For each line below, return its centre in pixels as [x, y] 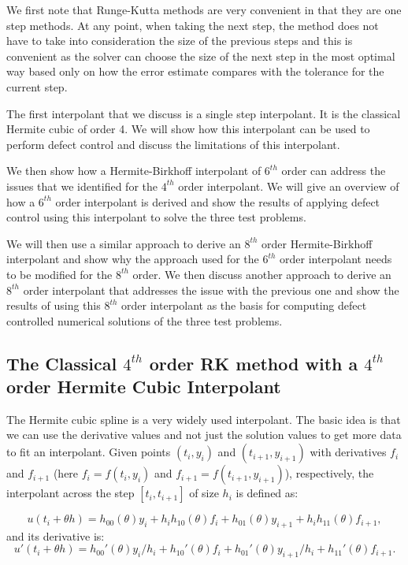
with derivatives [348, 452]
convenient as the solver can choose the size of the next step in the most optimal [201, 56]
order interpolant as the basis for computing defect [244, 305]
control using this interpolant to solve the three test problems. [156, 217]
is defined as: [267, 493]
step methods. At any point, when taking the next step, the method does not [193, 25]
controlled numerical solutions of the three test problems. [145, 320]
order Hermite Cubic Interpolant [144, 387]
